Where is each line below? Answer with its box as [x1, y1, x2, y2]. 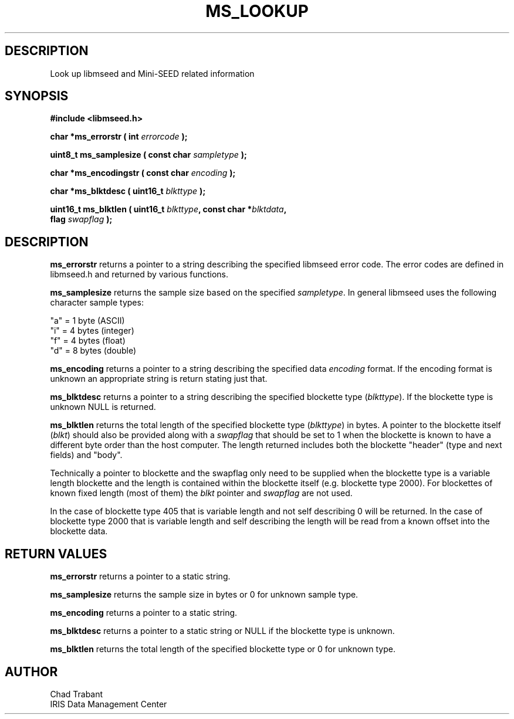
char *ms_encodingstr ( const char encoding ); [50, 168, 236, 178]
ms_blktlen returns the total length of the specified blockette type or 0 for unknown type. [50, 644, 396, 654]
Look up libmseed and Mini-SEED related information [50, 68, 255, 79]
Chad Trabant [50, 689, 103, 699]
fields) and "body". [50, 450, 123, 460]
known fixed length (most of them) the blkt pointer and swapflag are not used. [50, 488, 353, 498]
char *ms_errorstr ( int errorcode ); [50, 131, 188, 142]
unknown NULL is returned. [50, 402, 156, 412]
